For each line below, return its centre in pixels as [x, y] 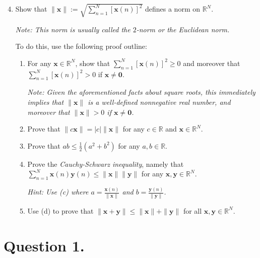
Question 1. [44, 245]
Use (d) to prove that [60, 210]
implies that [46, 102]
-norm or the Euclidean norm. [183, 29]
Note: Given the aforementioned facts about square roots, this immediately [141, 92]
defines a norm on [172, 9]
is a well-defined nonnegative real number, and [159, 102]
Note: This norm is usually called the [73, 29]
